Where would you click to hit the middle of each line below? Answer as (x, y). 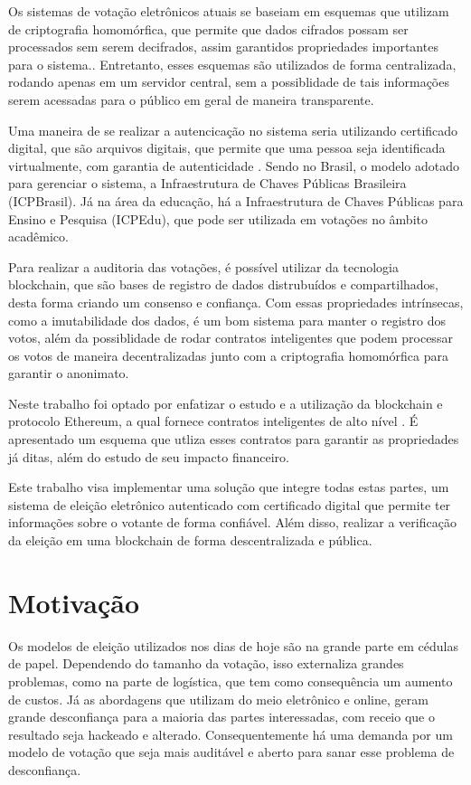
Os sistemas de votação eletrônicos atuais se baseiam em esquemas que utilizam (229, 11)
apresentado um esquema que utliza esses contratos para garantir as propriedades (234, 439)
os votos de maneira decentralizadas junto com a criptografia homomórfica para (228, 355)
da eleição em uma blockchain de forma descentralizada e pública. (190, 540)
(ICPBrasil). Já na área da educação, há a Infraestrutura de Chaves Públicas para (236, 200)
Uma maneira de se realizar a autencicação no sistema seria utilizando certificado (233, 130)
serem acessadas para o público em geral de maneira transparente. (191, 99)
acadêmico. (38, 236)
